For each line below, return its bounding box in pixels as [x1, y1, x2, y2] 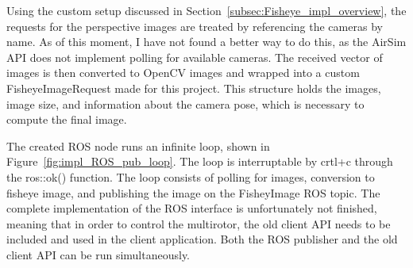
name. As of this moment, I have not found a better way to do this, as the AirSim [6, 33, 407, 50]
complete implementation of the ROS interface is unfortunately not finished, [6, 200, 377, 216]
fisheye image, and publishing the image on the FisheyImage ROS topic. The [6, 184, 380, 201]
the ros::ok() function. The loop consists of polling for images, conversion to [6, 168, 375, 185]
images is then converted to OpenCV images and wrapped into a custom [6, 64, 360, 81]
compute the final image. [6, 111, 127, 128]
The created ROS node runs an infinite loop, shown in [6, 137, 270, 154]
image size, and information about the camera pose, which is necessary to [6, 95, 365, 112]
